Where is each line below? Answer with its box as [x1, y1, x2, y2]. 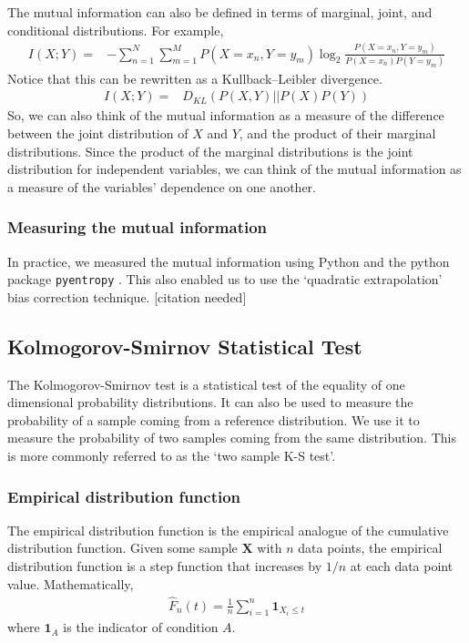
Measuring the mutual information [7, 216, 268, 239]
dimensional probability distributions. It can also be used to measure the [7, 393, 413, 412]
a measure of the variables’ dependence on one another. [7, 177, 316, 196]
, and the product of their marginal [239, 124, 436, 143]
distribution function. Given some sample [7, 538, 238, 557]
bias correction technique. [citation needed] [7, 287, 247, 306]
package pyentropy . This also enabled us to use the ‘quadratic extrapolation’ [7, 270, 443, 289]
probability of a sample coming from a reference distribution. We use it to [7, 410, 420, 429]
